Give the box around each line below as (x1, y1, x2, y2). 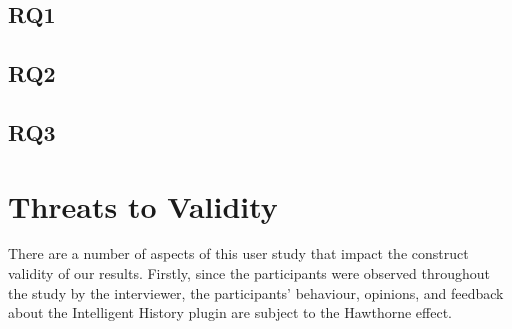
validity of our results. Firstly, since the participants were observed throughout (8, 263, 491, 284)
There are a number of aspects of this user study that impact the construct (8, 243, 469, 264)
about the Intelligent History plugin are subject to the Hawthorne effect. (8, 302, 452, 323)
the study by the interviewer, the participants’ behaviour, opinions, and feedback (8, 282, 504, 303)
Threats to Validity (8, 185, 278, 226)
